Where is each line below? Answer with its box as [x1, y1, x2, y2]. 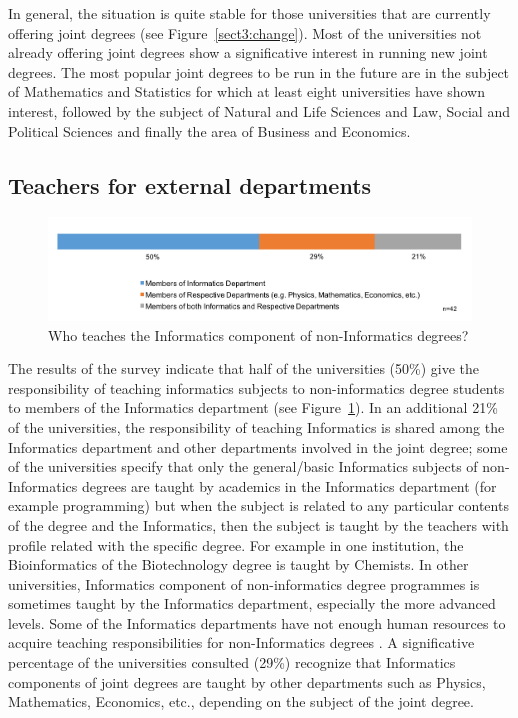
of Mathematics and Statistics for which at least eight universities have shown [8, 81, 485, 102]
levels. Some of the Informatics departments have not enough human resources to [8, 612, 506, 633]
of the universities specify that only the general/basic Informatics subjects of [8, 456, 478, 477]
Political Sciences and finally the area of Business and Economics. [8, 120, 411, 141]
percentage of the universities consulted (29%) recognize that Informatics [8, 652, 456, 673]
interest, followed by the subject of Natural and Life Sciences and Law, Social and [8, 100, 510, 121]
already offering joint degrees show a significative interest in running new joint [8, 42, 488, 63]
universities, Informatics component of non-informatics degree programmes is [8, 573, 480, 594]
